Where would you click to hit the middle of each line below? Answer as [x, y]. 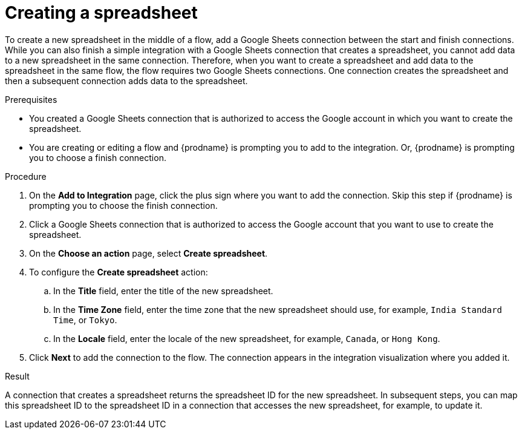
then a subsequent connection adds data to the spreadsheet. [126, 81]
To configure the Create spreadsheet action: [119, 272]
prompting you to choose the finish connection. [123, 205]
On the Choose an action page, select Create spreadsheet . [148, 253]
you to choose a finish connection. [98, 157]
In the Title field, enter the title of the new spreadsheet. [163, 291]
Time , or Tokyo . [85, 320]
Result [17, 376]
